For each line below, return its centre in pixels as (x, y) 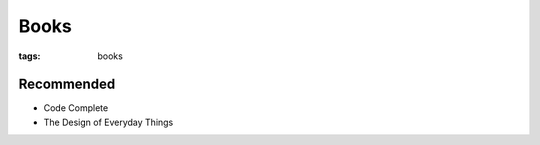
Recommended (67, 84)
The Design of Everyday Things (108, 122)
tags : (29, 56)
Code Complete (76, 108)
